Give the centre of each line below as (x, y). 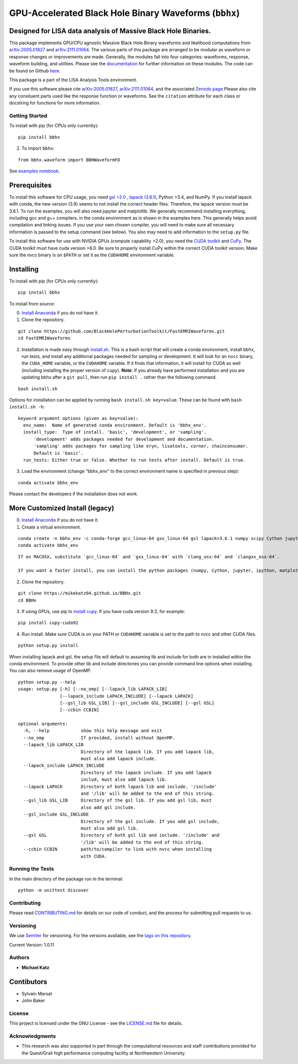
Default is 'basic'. (59, 453)
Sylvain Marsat (37, 993)
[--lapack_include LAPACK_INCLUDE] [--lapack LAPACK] (127, 696)
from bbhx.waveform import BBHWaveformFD (69, 160)
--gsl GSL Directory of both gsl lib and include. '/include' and (121, 835)
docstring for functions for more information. (55, 103)
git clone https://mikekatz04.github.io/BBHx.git (80, 593)
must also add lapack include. (119, 759)
